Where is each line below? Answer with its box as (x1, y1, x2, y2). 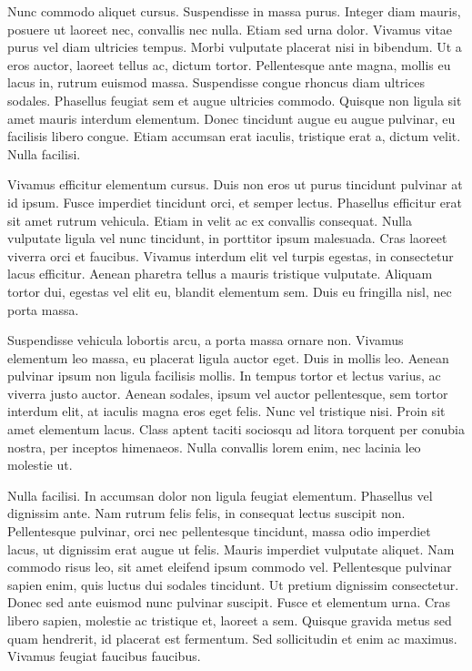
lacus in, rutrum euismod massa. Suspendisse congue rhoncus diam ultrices (7, 73, 425, 92)
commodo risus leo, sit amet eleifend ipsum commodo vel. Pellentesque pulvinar (7, 557, 452, 576)
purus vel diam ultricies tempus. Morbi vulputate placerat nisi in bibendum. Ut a (7, 37, 462, 56)
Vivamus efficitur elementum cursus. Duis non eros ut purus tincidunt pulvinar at (7, 175, 463, 194)
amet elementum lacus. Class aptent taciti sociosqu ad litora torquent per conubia (7, 420, 465, 439)
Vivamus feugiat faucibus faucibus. (7, 646, 201, 666)
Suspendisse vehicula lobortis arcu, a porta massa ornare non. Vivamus (7, 330, 404, 350)
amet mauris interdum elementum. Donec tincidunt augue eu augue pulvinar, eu (7, 108, 456, 127)
